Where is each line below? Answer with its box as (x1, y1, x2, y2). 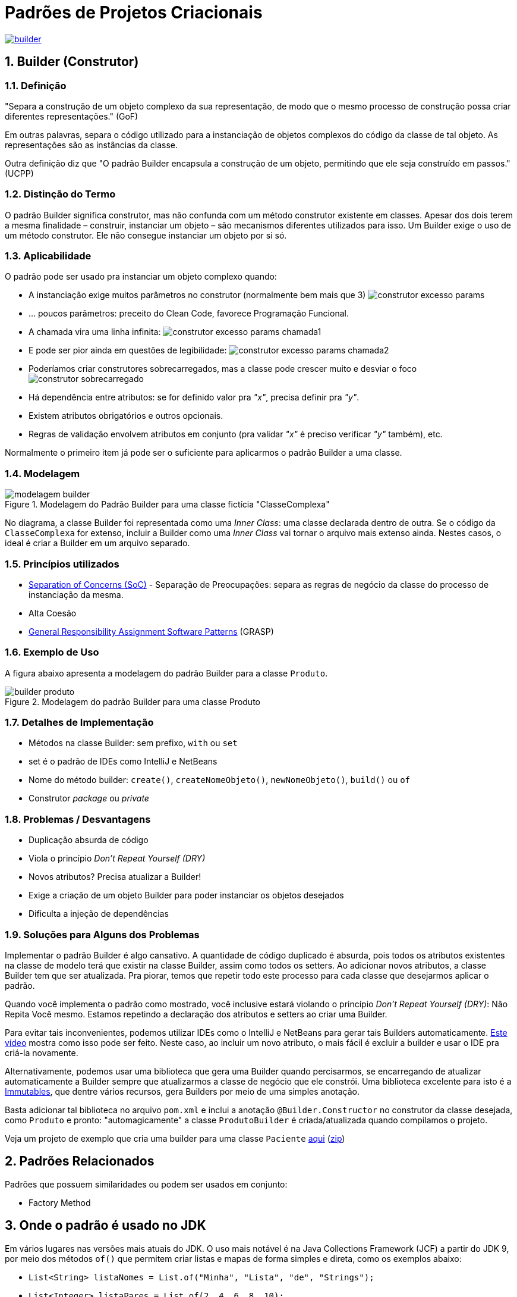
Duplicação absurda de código (29, 835, 149, 845)
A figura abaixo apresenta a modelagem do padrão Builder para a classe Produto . (5, 668, 328, 678)
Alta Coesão (29, 607, 77, 618)
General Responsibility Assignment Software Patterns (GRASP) (29, 626, 274, 637)
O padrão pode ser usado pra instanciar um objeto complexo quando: (5, 271, 277, 282)
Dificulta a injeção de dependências (29, 908, 169, 919)
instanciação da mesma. (29, 589, 124, 600)
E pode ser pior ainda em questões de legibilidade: (29, 345, 227, 356)
